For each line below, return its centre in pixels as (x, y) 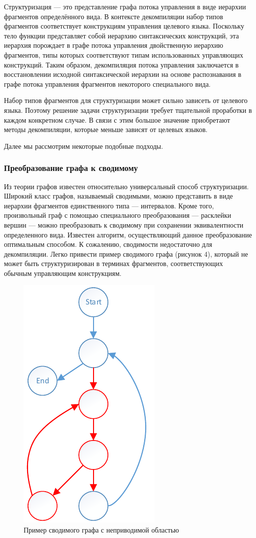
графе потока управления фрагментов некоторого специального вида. (107, 84)
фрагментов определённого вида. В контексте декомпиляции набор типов (114, 16)
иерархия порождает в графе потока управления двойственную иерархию (114, 45)
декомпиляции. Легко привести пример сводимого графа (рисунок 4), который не (126, 253)
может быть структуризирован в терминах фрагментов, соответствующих (113, 263)
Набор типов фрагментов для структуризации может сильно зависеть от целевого (126, 100)
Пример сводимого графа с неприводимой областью (101, 530)
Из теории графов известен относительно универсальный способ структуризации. (127, 186)
